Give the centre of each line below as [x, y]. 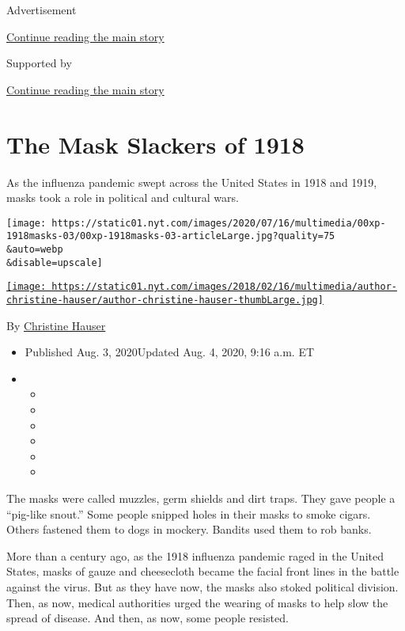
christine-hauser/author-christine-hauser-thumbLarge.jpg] [165, 300]
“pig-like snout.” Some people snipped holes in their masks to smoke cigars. [189, 513]
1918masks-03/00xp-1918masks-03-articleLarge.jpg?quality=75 [171, 236]
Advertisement [42, 10]
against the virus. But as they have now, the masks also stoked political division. [202, 586]
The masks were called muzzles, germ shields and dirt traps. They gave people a [201, 498]
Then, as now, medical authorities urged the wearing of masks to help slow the [197, 602]
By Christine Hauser [56, 325]
